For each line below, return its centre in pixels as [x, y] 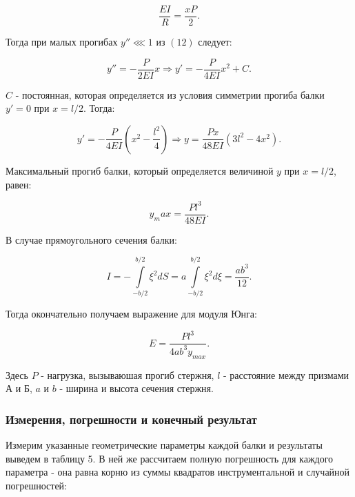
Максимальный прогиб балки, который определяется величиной [140, 170]
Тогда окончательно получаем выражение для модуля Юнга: [131, 314]
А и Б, [19, 388]
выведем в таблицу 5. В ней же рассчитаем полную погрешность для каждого [170, 458]
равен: [19, 184]
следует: [215, 42]
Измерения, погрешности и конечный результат [131, 419]
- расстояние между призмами [286, 374]
